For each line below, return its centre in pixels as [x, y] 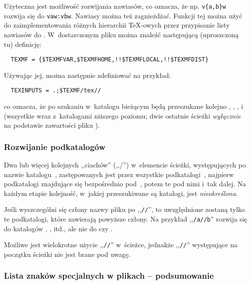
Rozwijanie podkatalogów [55, 146]
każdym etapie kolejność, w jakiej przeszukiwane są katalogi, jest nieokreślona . [121, 193]
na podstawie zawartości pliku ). [52, 125]
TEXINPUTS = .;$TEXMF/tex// [56, 91]
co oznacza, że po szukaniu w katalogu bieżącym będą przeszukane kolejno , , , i [124, 106]
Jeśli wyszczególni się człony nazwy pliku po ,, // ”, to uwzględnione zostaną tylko [125, 209]
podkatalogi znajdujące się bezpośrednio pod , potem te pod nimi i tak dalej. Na [125, 184]
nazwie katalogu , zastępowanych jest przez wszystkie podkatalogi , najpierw [119, 174]
